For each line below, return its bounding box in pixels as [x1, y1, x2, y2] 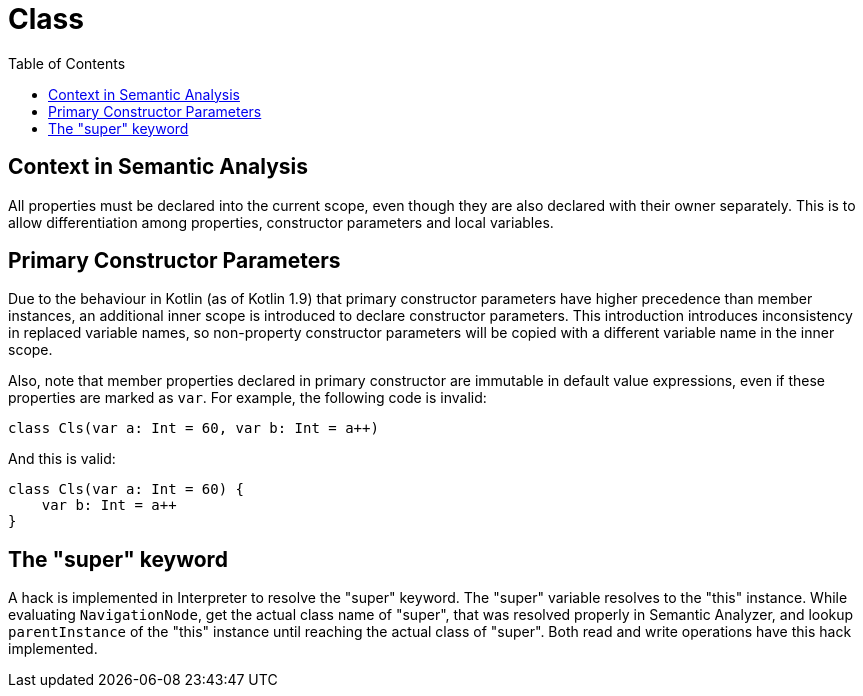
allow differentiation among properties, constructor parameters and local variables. [8, 213, 554, 231]
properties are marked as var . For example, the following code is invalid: [8, 389, 487, 407]
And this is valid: [8, 450, 116, 468]
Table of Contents [8, 54, 126, 72]
